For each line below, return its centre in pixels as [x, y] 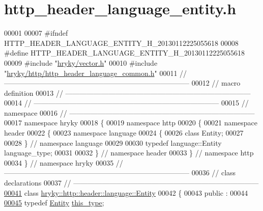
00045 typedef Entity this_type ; [54, 203]
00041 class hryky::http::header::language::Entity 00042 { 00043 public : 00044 [126, 192]
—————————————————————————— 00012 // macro [122, 83]
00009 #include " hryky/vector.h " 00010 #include [81, 62]
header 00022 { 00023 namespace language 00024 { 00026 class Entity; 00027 [124, 133]
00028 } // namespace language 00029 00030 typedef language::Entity [113, 142]
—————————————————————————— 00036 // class [120, 173]
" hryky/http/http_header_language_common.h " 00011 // [96, 73]
